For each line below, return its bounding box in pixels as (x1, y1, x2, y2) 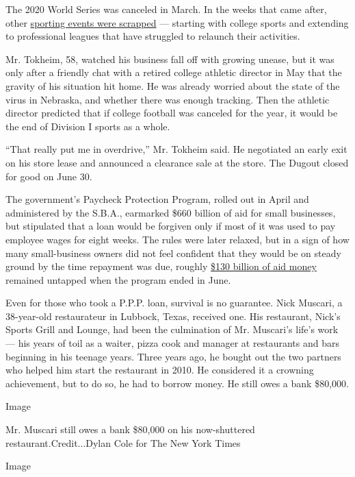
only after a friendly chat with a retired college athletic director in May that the (5, 65, 342, 79)
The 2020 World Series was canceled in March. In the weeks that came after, (5, 2, 327, 16)
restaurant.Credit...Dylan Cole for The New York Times (5, 435, 241, 450)
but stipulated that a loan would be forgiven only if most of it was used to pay (5, 219, 336, 233)
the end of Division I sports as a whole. (5, 119, 170, 133)
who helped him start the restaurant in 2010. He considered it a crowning (5, 363, 314, 377)
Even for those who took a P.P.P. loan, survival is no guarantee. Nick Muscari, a (5, 295, 343, 310)
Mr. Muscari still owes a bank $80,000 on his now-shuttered (5, 422, 255, 437)
